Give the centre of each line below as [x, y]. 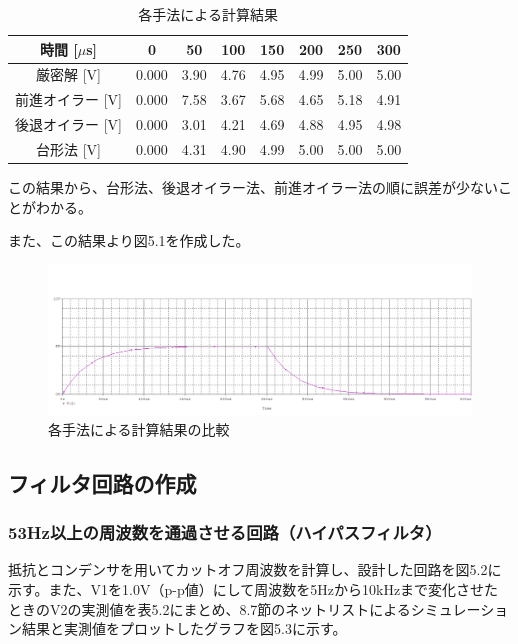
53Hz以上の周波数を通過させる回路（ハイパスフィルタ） [225, 532]
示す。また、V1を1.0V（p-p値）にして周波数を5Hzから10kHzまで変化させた [253, 588]
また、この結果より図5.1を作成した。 [129, 240]
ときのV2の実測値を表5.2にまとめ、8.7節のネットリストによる [209, 608]
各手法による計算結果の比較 [139, 428]
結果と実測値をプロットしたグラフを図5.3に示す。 [184, 628]
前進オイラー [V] [68, 99]
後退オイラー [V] [68, 124]
